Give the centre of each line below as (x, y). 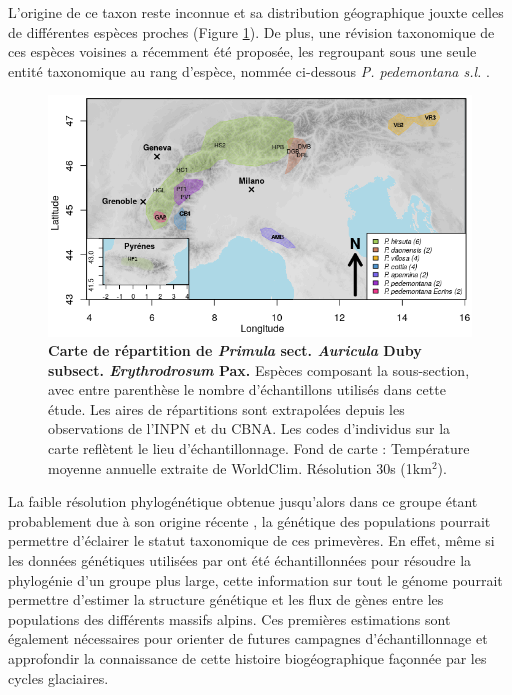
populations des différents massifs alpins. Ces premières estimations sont (229, 618)
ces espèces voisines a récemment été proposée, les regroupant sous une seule (242, 51)
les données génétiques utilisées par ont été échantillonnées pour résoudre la (240, 560)
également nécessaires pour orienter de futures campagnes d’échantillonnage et (248, 638)
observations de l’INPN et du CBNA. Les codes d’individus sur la (249, 428)
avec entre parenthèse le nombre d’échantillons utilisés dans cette (247, 389)
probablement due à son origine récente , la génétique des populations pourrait (249, 520)
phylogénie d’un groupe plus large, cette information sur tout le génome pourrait (255, 579)
